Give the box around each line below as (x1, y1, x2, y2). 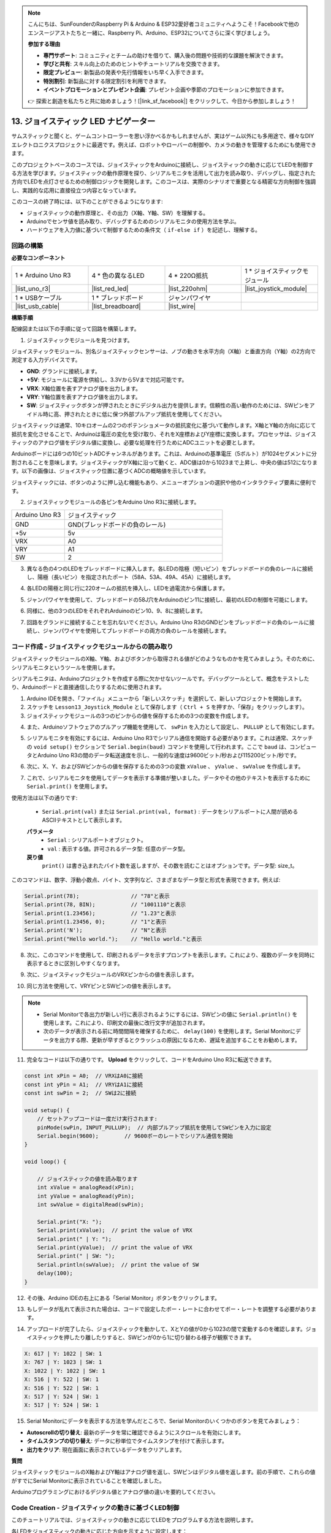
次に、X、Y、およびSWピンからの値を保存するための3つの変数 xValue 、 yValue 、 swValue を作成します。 (26, 763, 304, 770)
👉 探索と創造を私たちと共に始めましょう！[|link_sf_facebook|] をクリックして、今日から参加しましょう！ (28, 97, 297, 104)
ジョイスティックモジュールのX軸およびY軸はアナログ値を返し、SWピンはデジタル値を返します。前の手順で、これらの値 (11, 1469, 316, 1476)
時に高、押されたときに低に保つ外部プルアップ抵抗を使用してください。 (42, 410, 226, 418)
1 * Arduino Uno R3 (15, 270, 71, 279)
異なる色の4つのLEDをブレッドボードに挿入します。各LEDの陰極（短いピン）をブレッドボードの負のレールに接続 (26, 565, 313, 572)
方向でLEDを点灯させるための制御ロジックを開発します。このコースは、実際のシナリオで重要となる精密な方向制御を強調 (11, 178, 316, 185)
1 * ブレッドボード (91, 293, 144, 302)
